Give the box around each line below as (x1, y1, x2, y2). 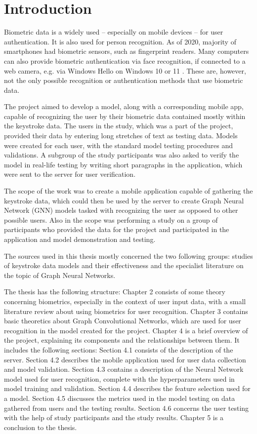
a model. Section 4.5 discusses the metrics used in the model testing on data (4, 393, 235, 403)
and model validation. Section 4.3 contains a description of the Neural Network (4, 364, 244, 374)
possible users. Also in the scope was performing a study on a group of (4, 214, 218, 225)
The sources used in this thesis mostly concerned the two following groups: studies (4, 250, 253, 261)
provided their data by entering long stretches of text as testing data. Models (4, 130, 238, 141)
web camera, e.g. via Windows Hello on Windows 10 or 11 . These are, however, (4, 65, 246, 76)
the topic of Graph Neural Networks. (4, 270, 116, 280)
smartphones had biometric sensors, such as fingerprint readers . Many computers (4, 46, 249, 56)
